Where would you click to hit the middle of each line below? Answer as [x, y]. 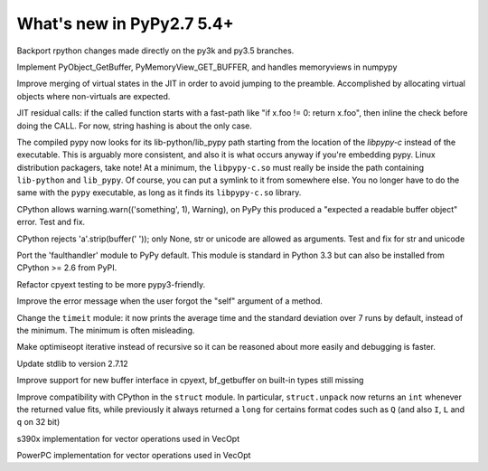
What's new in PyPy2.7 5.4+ [125, 24]
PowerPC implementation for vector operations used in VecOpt [134, 456]
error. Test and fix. [51, 222]
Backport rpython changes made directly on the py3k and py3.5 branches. [155, 51]
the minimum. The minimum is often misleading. [106, 330]
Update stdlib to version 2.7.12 [72, 363]
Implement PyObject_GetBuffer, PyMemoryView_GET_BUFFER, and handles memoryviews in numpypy [207, 67]
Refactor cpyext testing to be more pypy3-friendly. [111, 284]
